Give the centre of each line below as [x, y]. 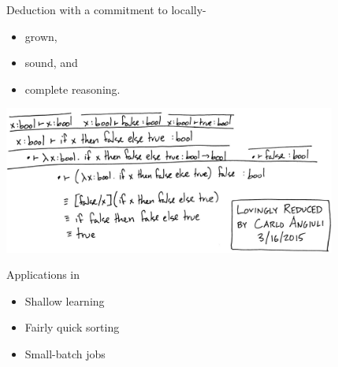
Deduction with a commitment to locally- [106, 9]
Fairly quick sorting [72, 327]
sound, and [51, 63]
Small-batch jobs [65, 354]
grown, [41, 36]
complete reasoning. [72, 89]
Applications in [43, 274]
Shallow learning [65, 300]
